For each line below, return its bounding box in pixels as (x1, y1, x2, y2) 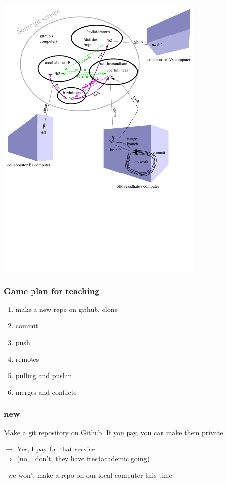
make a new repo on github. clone (15, 304, 118, 314)
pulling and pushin (15, 370, 72, 380)
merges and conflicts (15, 386, 77, 397)
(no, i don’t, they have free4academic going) (17, 453, 150, 463)
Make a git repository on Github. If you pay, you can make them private (4, 427, 223, 437)
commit (15, 320, 38, 331)
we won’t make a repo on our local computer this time (8, 470, 172, 480)
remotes (15, 353, 39, 364)
